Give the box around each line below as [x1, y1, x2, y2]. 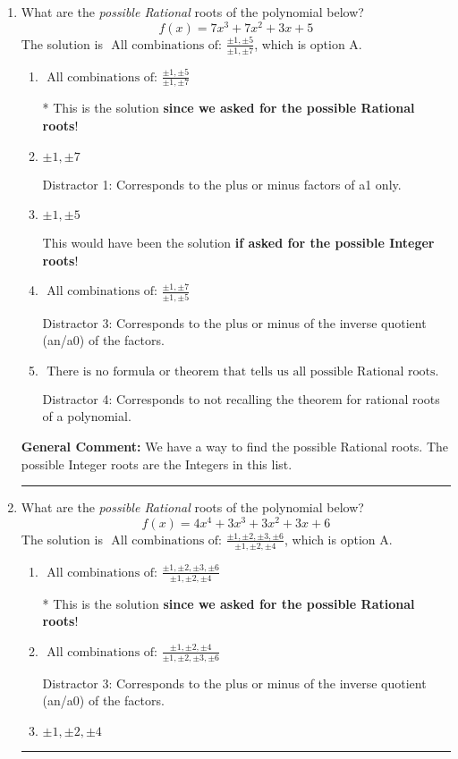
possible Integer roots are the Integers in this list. [21, 454, 293, 473]
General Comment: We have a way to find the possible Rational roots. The [21, 436, 449, 455]
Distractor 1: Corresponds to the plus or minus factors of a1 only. [42, 174, 402, 193]
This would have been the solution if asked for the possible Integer [42, 233, 435, 252]
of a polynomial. [42, 407, 131, 426]
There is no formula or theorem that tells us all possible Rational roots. [47, 365, 439, 378]
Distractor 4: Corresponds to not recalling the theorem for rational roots [42, 389, 440, 408]
